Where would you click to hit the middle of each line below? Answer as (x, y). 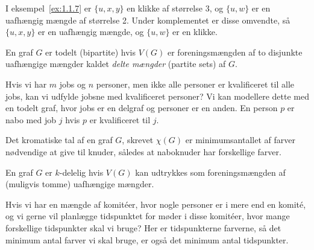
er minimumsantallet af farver (240, 140)
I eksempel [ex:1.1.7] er (49, 8)
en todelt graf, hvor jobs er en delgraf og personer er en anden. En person (142, 108)
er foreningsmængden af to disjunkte (235, 52)
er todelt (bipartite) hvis (90, 52)
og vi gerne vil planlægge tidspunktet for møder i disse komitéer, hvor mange (148, 216)
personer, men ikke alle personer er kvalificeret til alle (195, 84)
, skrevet (138, 140)
